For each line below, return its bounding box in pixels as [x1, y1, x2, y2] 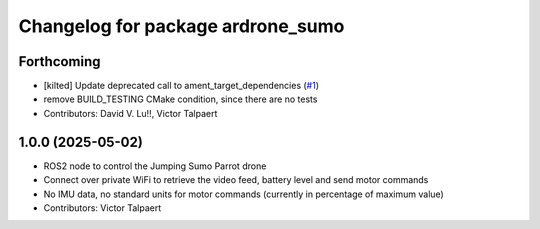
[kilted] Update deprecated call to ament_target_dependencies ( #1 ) [43, 80, 320, 92]
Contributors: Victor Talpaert [43, 201, 162, 214]
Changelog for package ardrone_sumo [18, 15, 345, 37]
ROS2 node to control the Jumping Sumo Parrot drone [43, 160, 267, 172]
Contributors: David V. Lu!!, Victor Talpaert [43, 107, 218, 119]
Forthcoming [18, 53, 101, 70]
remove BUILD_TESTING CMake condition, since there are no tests [43, 93, 318, 105]
